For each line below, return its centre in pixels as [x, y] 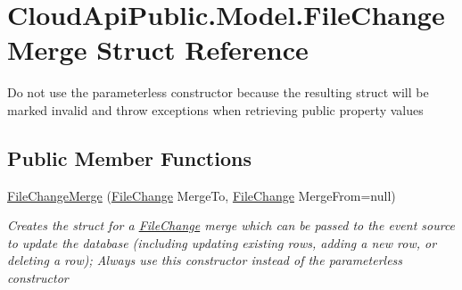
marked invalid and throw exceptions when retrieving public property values [215, 109]
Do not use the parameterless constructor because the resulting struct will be [218, 92]
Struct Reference [202, 50]
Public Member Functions [129, 157]
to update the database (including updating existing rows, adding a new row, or [222, 242]
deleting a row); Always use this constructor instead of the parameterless [205, 260]
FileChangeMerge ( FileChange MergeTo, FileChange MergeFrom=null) [202, 195]
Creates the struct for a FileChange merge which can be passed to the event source [231, 225]
